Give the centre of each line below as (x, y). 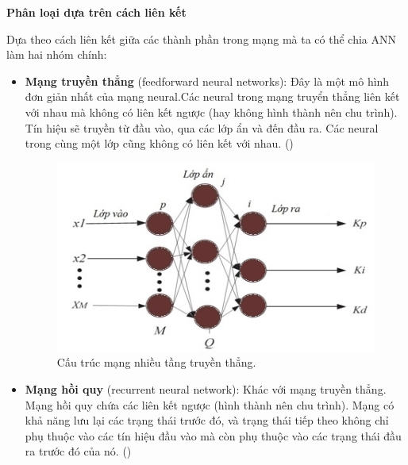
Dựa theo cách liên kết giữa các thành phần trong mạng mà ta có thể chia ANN (201, 38)
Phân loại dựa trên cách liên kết (96, 12)
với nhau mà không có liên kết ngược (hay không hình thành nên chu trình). (211, 111)
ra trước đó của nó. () (78, 451)
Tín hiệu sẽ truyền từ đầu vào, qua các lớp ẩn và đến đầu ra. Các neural (202, 127)
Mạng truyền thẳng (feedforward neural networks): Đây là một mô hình (207, 81)
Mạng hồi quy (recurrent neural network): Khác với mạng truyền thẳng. (206, 388)
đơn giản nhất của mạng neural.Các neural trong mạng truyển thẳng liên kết (212, 96)
